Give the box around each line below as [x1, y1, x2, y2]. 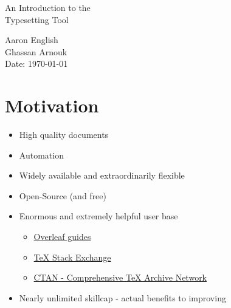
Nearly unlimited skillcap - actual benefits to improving [19, 291, 226, 304]
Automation [19, 148, 64, 161]
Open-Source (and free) [19, 189, 107, 202]
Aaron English [5, 33, 58, 46]
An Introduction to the [5, 1, 91, 13]
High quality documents [19, 128, 109, 141]
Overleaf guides [33, 230, 91, 243]
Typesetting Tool [5, 13, 69, 26]
